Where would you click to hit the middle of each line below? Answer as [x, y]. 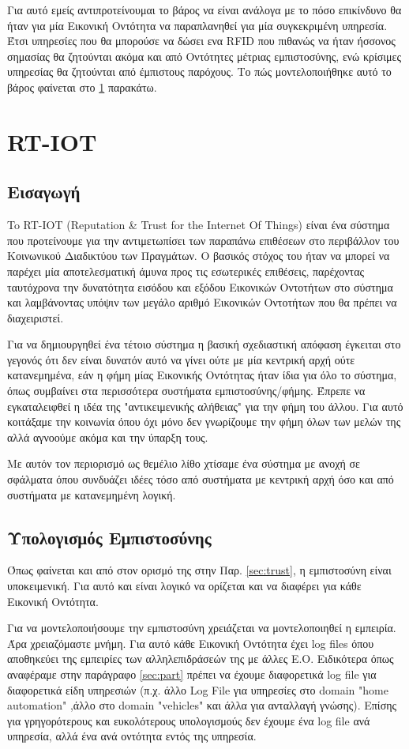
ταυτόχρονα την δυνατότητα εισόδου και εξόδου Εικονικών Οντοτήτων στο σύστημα [200, 286]
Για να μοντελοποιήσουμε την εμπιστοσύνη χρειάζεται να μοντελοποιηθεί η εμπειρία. [202, 628]
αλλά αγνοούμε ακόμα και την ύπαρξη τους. [108, 437]
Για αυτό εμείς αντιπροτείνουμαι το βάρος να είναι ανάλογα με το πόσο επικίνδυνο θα [204, 9]
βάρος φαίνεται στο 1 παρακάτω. [82, 87]
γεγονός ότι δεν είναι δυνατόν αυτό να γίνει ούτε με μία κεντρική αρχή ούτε [181, 359]
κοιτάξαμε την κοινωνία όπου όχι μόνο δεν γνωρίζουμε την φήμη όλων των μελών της [204, 422]
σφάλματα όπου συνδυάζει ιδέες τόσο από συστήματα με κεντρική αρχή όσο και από [201, 479]
